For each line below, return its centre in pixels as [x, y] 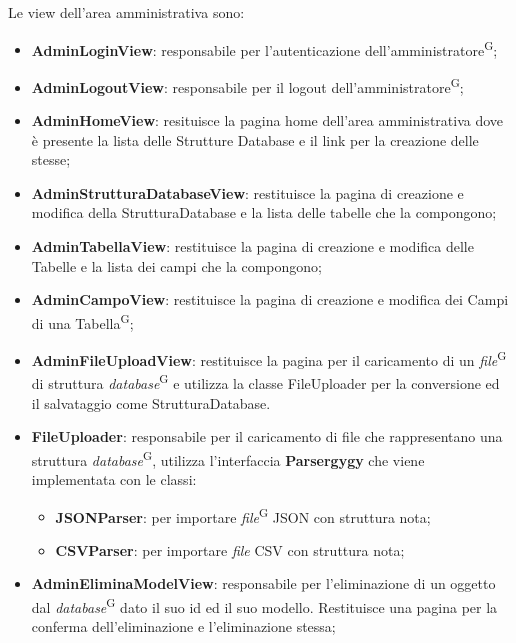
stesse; [51, 159]
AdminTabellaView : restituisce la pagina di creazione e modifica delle [252, 246]
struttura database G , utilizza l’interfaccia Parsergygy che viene [228, 458]
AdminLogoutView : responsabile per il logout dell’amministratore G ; [247, 85]
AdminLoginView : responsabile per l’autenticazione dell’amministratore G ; [264, 48]
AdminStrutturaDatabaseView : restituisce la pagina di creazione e [247, 192]
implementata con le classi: [114, 479]
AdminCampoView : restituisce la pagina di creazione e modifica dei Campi [270, 299]
